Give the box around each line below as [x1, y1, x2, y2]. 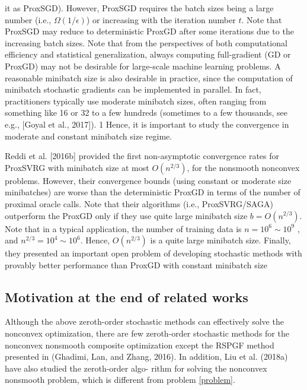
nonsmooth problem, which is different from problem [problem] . [5, 373, 235, 386]
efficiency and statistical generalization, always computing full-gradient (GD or [5, 48, 291, 61]
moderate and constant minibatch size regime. [5, 129, 172, 142]
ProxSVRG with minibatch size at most [5, 161, 149, 173]
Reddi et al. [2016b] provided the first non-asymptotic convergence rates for [5, 150, 280, 162]
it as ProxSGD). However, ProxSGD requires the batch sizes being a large [5, 2, 274, 14]
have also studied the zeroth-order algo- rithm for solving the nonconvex [5, 362, 267, 374]
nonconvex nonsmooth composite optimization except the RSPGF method [5, 338, 274, 351]
